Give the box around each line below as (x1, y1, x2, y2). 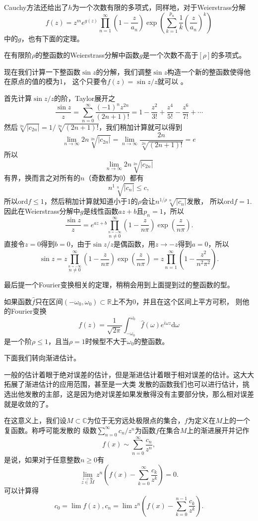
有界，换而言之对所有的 (4, 173, 80, 183)
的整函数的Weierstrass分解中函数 (35, 50, 139, 60)
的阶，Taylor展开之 (54, 92, 116, 103)
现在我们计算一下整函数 (4, 66, 80, 77)
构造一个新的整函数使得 (167, 66, 244, 77)
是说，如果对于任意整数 (4, 454, 80, 464)
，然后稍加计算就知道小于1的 (44, 196, 138, 206)
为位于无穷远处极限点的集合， (87, 415, 185, 426)
